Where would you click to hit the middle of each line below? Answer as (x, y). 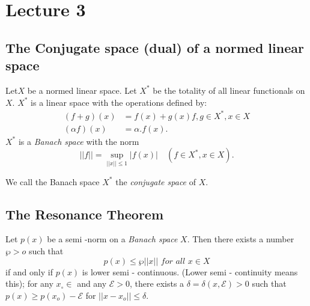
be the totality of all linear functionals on (229, 90)
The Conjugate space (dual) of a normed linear (155, 47)
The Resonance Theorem (85, 214)
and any (92, 283)
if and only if (29, 271)
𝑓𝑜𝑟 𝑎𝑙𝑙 (173, 261)
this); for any (29, 283)
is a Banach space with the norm (79, 141)
